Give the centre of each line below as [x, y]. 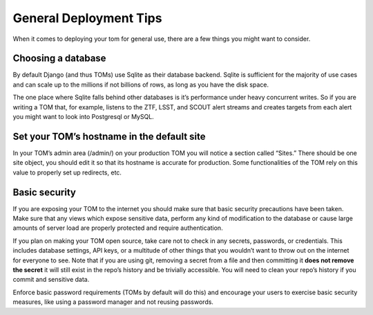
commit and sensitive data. [51, 280]
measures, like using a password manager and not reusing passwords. [113, 302]
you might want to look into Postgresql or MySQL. [84, 117]
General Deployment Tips [87, 18]
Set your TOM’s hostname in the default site [109, 136]
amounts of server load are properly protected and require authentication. [118, 228]
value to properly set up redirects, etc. [67, 172]
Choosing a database [59, 58]
